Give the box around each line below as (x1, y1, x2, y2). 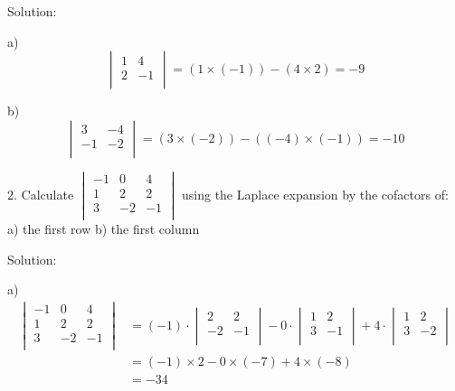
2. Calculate (7, 184, 74, 203)
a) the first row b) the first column (7, 219, 200, 238)
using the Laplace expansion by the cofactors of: (182, 184, 449, 203)
